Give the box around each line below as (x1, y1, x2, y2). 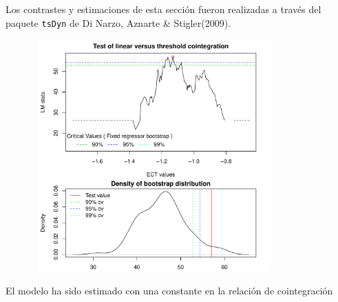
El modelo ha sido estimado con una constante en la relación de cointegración (6, 283, 333, 297)
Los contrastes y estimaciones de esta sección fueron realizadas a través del (6, 2, 321, 16)
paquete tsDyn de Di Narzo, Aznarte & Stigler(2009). (6, 15, 231, 30)
